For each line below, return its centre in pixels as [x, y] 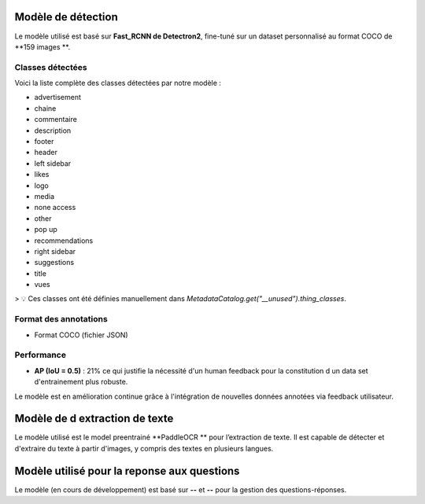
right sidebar [55, 251]
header [46, 153]
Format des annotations [61, 319]
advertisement [58, 97]
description [53, 131]
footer [44, 141]
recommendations [64, 241]
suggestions [54, 263]
